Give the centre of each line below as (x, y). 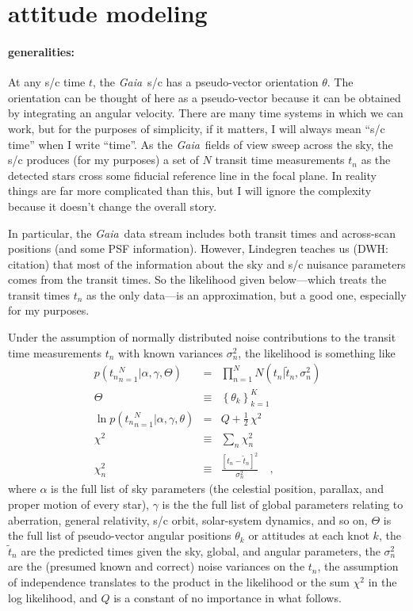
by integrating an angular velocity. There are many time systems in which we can (206, 113)
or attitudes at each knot (309, 535)
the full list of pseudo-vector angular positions (120, 535)
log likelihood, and (53, 597)
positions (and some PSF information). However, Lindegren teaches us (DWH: (199, 248)
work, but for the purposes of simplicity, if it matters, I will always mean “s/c (197, 128)
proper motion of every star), (78, 504)
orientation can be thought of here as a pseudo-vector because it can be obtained (205, 97)
